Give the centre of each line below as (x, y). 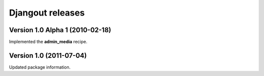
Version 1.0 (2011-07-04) (48, 55)
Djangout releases (47, 13)
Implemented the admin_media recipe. (48, 42)
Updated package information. (40, 67)
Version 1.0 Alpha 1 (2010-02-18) (60, 30)
